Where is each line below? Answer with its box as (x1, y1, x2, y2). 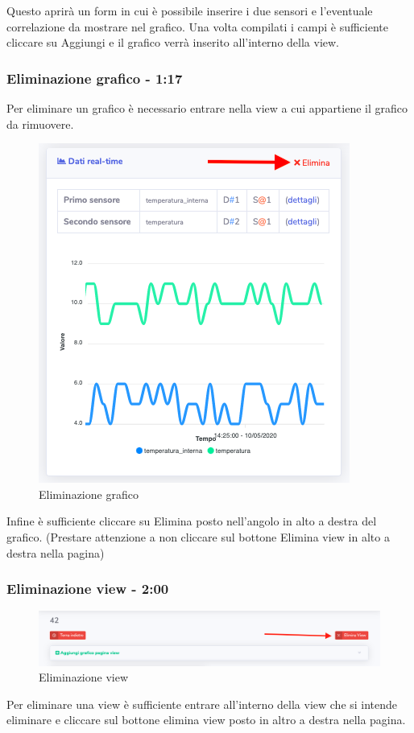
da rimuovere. (6, 115, 74, 132)
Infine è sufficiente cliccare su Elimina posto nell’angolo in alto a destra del (6, 513, 377, 529)
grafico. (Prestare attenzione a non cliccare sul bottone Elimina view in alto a (6, 528, 390, 545)
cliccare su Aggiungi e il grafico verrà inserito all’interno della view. (6, 34, 339, 51)
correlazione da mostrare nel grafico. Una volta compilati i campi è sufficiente (6, 18, 388, 35)
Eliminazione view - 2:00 (6, 579, 169, 599)
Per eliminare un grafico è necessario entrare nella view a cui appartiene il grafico (6, 100, 408, 116)
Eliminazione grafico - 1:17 (6, 68, 183, 88)
